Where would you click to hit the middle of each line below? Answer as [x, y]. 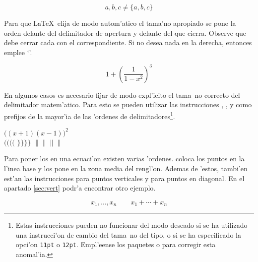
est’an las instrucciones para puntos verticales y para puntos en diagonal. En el [124, 178]
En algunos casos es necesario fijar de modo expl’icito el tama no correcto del [122, 95]
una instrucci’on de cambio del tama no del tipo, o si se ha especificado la [128, 234]
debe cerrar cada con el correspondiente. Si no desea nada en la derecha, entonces [128, 42]
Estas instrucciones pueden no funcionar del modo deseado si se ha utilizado [131, 225]
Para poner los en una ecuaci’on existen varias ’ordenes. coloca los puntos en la [124, 159]
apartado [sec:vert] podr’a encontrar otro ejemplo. [80, 188]
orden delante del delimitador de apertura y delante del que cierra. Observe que [125, 33]
